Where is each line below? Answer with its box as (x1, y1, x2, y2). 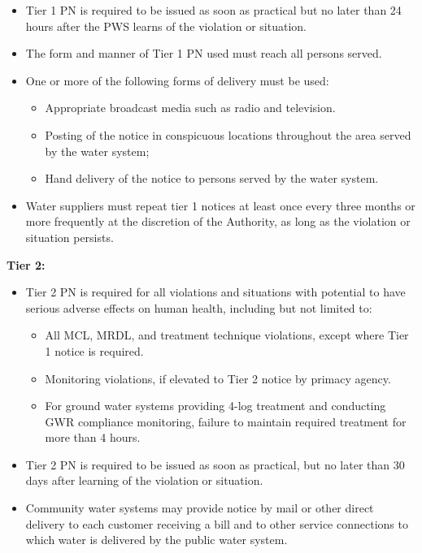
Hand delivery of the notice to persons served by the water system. (45, 170, 379, 187)
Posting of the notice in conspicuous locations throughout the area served (45, 126, 411, 143)
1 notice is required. (45, 342, 144, 359)
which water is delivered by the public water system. (25, 531, 288, 548)
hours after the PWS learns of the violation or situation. (25, 17, 307, 34)
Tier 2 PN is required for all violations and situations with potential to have (25, 283, 406, 300)
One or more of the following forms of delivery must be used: (25, 71, 329, 89)
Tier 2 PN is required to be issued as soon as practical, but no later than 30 (25, 456, 405, 473)
